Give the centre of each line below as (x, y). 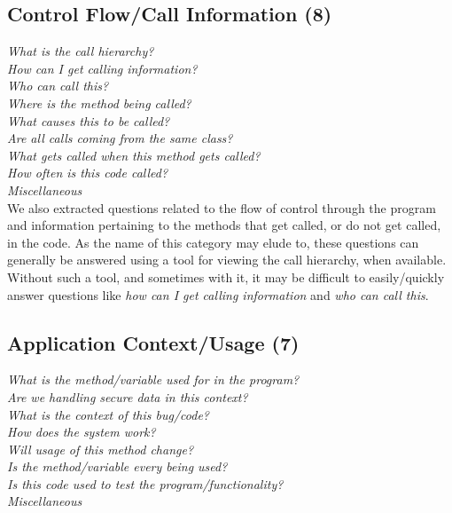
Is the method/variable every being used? (117, 466)
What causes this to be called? (89, 120)
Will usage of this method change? (101, 449)
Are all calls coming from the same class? (120, 138)
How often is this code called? (88, 173)
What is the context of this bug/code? (109, 414)
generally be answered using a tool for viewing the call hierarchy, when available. (227, 260)
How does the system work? (82, 432)
